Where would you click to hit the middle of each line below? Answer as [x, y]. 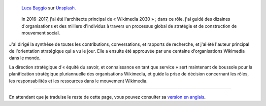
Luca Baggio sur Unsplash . [49, 8]
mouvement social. [41, 33]
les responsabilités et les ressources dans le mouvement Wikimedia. [78, 81]
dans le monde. [25, 58]
